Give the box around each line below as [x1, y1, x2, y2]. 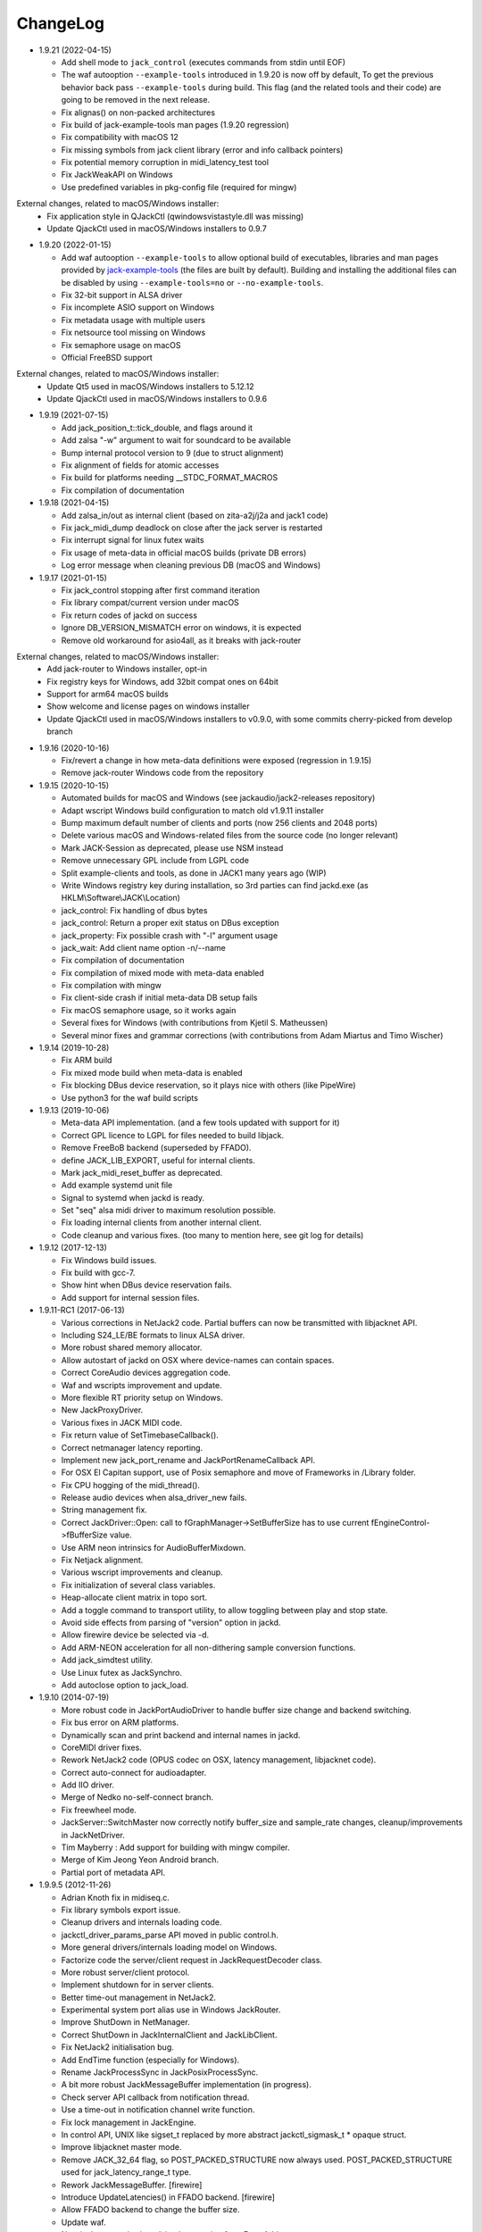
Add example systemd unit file [61, 1179, 173, 1191]
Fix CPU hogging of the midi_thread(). [61, 1479, 201, 1490]
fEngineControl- [370, 1517, 430, 1528]
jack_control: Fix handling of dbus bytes [61, 904, 208, 915]
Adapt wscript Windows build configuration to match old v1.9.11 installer [61, 804, 325, 816]
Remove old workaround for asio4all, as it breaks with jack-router [61, 635, 302, 645]
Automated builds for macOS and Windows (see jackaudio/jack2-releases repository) [61, 793, 376, 804]
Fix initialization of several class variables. [61, 1579, 216, 1590]
